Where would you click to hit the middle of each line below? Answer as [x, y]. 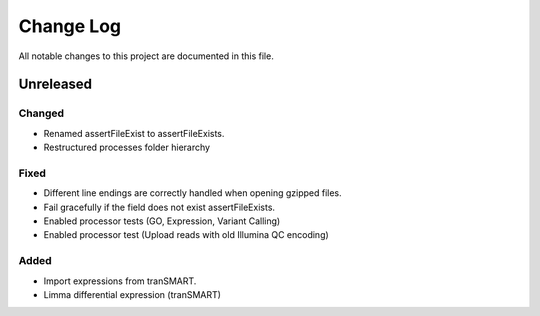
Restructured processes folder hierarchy [126, 147]
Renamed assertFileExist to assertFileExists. [134, 133]
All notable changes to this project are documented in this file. [146, 56]
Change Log [70, 26]
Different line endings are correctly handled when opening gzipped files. [192, 193]
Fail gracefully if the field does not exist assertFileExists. [159, 207]
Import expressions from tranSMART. [120, 281]
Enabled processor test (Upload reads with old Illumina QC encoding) [186, 235]
